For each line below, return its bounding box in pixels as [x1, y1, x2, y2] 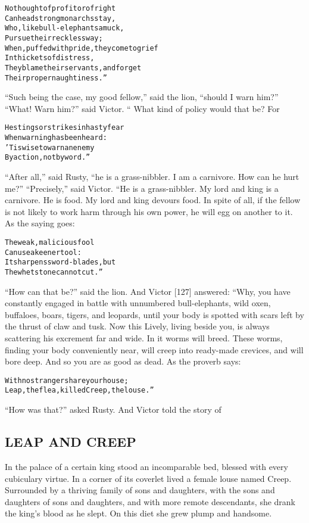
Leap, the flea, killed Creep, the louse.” [5, 386, 154, 395]
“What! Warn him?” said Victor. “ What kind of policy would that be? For [5, 102, 280, 114]
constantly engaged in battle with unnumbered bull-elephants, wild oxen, [5, 297, 271, 309]
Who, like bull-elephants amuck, [5, 24, 124, 33]
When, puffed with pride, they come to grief [5, 43, 158, 52]
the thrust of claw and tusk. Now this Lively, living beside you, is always [5, 320, 270, 332]
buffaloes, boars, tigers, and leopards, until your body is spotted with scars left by [5, 308, 304, 320]
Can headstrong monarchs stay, [5, 14, 116, 23]
